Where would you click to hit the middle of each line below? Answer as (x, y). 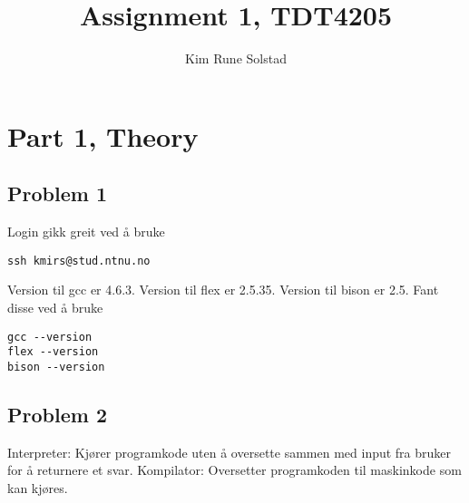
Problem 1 (57, 193)
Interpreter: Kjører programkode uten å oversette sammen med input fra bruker (230, 452)
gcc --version (50, 337)
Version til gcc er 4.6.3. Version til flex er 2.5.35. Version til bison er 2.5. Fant (223, 290)
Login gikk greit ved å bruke (86, 232)
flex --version (53, 352)
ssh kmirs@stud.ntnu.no (79, 261)
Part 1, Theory (103, 135)
